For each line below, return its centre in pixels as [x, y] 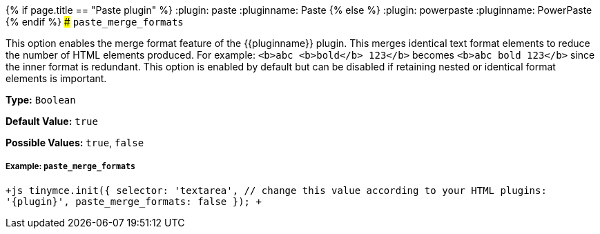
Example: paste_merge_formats [70, 167]
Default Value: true [52, 121]
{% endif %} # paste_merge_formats [95, 22]
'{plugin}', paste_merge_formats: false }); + [134, 201]
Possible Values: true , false [75, 143]
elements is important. [56, 78]
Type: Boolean [41, 100]
